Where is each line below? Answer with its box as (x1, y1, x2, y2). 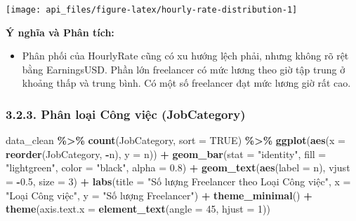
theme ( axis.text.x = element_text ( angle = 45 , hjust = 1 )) (6, 201, 270, 216)
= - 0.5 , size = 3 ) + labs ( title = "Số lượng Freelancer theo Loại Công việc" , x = (6, 174, 351, 189)
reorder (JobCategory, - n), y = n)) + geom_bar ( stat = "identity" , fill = (6, 146, 327, 161)
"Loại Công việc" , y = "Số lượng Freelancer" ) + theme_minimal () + (6, 187, 312, 202)
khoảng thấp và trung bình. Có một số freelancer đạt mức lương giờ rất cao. (22, 76, 351, 90)
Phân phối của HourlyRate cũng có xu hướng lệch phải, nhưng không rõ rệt (22, 48, 349, 63)
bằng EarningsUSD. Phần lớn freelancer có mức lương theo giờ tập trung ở (22, 62, 345, 76)
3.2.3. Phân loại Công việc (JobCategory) (6, 105, 246, 122)
